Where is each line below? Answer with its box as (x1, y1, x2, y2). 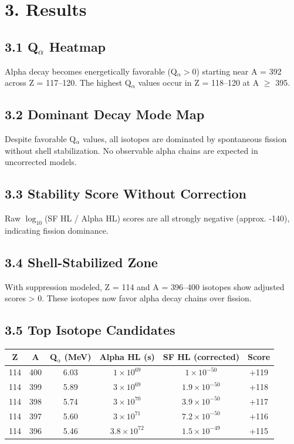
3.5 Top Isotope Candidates (5, 321, 175, 339)
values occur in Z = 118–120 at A (138, 76, 259, 89)
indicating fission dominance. (5, 224, 109, 236)
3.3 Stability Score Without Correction (5, 184, 246, 203)
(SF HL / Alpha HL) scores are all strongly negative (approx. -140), (44, 211, 290, 224)
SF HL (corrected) (163, 351, 239, 363)
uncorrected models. (5, 156, 77, 168)
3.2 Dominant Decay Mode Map (5, 105, 205, 123)
